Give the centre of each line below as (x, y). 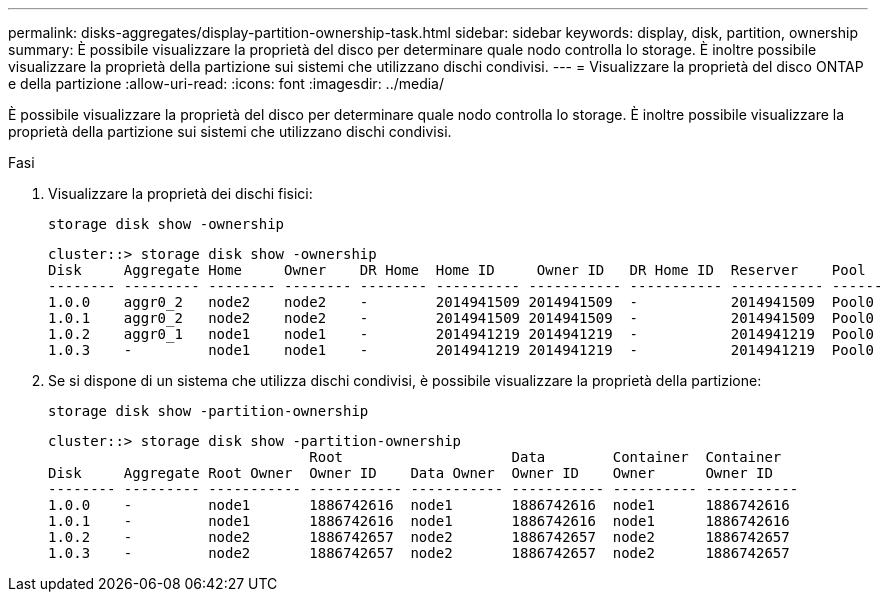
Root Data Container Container (545, 457)
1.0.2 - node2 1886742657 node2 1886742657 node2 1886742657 (419, 537)
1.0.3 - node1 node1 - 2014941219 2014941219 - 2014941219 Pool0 (461, 350)
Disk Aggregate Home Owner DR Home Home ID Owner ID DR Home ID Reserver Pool (457, 270)
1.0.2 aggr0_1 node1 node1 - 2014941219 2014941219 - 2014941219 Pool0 (461, 334)
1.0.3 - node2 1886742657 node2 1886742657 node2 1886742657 (419, 553)
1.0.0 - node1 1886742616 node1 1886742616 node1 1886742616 (419, 505)
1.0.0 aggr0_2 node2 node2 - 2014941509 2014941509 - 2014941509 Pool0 (461, 302)
